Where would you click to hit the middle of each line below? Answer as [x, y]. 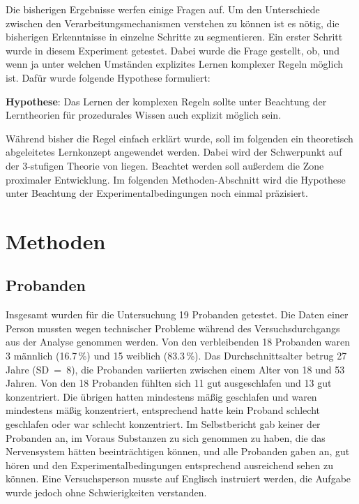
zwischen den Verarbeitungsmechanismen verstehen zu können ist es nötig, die [173, 23]
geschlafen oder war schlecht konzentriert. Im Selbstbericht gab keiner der [163, 424]
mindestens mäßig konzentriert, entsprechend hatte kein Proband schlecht [163, 410]
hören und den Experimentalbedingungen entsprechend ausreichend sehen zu [170, 465]
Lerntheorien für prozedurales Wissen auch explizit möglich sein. [144, 115]
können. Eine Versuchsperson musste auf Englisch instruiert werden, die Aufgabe [178, 479]
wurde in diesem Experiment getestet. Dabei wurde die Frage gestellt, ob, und [173, 50]
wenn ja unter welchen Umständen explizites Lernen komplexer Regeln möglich [175, 64]
